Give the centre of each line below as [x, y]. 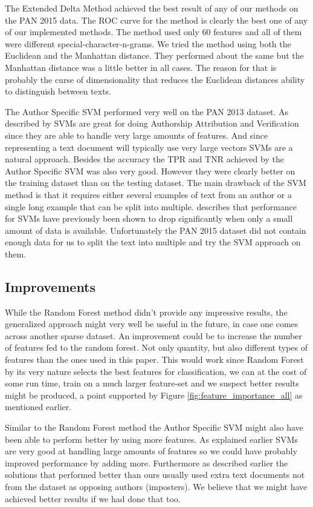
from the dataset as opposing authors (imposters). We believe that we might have [156, 486]
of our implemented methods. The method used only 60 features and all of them [153, 32]
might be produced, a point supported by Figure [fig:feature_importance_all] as [154, 395]
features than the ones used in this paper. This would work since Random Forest [154, 360]
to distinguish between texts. [58, 91]
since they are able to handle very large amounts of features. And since [137, 135]
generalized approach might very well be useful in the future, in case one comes [152, 324]
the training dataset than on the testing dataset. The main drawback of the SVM [156, 183]
